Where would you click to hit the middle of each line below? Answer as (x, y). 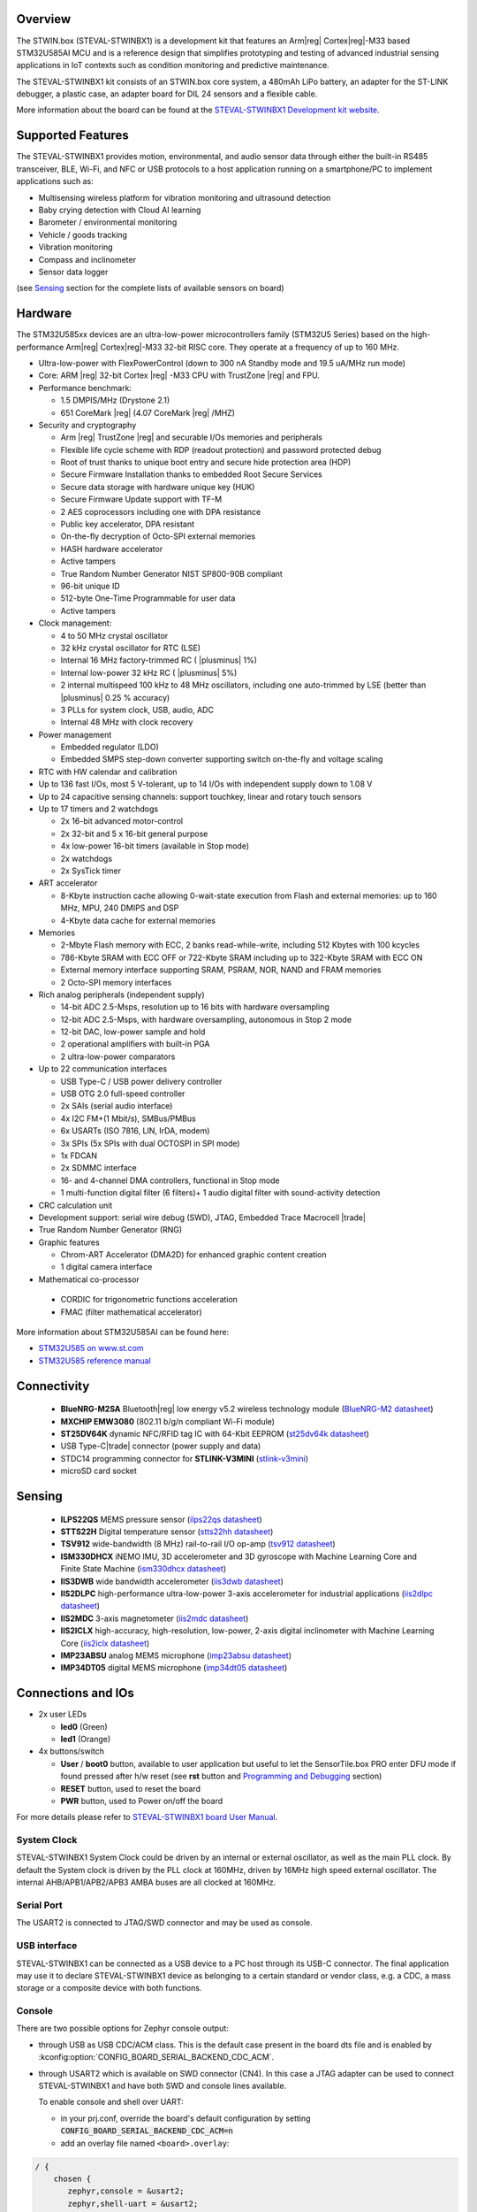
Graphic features (69, 1242)
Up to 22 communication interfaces (103, 1069)
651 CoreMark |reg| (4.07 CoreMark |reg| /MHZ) (148, 412)
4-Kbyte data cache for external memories (138, 920)
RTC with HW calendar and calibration (108, 772)
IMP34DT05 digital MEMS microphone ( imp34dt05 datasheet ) (174, 1668)
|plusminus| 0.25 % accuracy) (115, 697)
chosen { (72, 2178)
